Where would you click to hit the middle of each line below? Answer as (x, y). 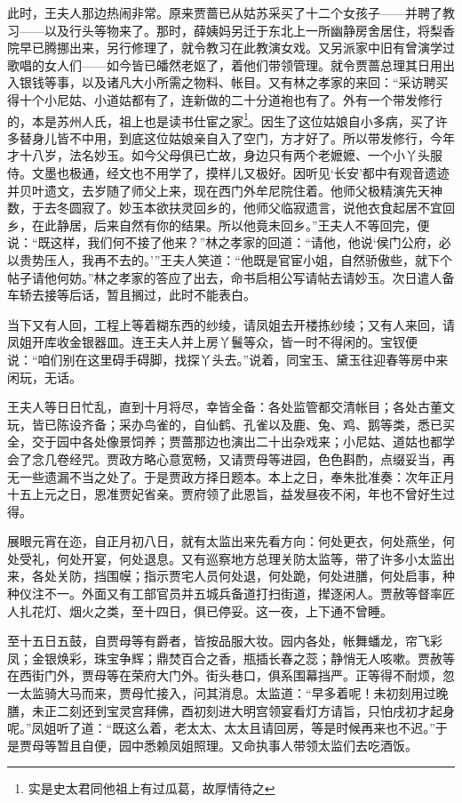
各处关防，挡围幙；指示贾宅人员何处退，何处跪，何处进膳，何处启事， (237, 576)
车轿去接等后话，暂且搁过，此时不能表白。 (131, 295)
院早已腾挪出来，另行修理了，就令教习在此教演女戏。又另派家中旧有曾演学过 (231, 48)
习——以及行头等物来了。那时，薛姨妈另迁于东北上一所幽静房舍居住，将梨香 (231, 30)
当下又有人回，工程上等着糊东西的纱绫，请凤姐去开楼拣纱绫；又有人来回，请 (231, 324)
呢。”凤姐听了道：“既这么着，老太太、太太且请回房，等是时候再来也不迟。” (221, 728)
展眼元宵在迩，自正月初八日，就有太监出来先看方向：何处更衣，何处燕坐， (225, 541)
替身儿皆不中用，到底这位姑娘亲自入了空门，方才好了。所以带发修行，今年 (237, 137)
